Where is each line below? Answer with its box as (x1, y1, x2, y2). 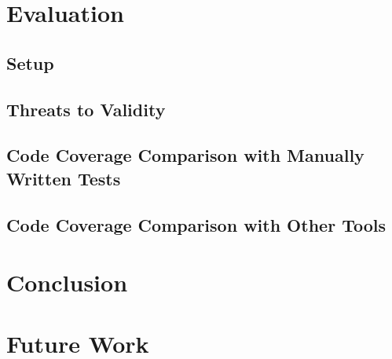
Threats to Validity (6, 97, 166, 121)
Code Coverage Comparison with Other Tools (6, 212, 386, 236)
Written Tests (6, 166, 121, 190)
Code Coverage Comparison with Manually (6, 143, 365, 167)
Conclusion (6, 266, 128, 299)
